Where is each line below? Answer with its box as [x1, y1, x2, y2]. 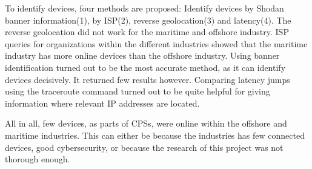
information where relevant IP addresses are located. [5, 96, 200, 109]
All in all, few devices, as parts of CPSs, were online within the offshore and [5, 117, 287, 130]
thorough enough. [5, 153, 70, 165]
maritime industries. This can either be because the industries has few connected [5, 128, 305, 141]
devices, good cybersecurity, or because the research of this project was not [5, 141, 284, 153]
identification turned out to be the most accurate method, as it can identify [5, 61, 286, 73]
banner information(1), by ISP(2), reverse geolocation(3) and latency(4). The [5, 13, 291, 26]
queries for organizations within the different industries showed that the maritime [5, 37, 308, 50]
